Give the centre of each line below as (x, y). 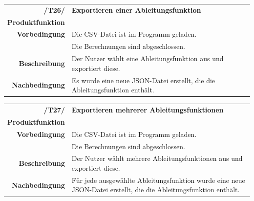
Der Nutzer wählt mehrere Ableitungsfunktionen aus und (157, 158)
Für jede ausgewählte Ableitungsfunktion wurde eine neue (158, 180)
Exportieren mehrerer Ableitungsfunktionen (148, 110)
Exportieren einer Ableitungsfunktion (136, 10)
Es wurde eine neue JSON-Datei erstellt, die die (143, 80)
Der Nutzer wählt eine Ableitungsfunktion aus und (148, 58)
